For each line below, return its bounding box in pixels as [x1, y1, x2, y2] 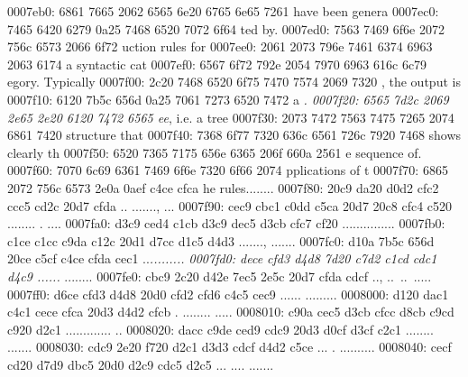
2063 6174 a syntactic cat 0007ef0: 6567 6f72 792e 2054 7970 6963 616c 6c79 [7, 54, 427, 73]
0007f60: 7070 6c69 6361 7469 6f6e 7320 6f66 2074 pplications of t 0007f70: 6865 [7, 161, 448, 179]
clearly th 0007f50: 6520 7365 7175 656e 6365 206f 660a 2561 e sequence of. [7, 143, 422, 161]
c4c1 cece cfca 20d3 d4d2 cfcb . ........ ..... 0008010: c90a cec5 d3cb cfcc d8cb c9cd [7, 302, 454, 321]
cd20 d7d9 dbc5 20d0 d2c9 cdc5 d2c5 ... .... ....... [7, 354, 274, 373]
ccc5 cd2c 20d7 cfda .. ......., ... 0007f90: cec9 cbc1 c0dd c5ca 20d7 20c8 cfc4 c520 [7, 196, 453, 215]
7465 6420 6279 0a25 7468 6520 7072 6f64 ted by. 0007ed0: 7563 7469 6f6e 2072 [7, 19, 445, 38]
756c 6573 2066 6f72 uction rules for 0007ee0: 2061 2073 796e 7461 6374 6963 [7, 37, 433, 56]
